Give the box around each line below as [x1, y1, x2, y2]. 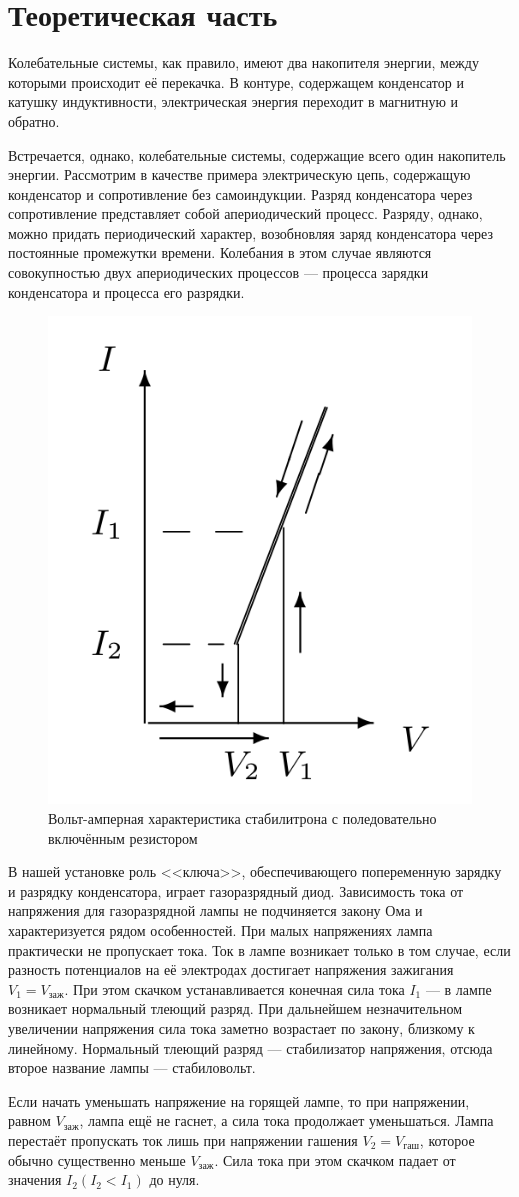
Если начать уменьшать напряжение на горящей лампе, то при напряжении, [8, 1090, 470, 1111]
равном [8, 1110, 51, 1131]
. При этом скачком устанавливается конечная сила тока [64, 978, 405, 999]
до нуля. [149, 1169, 200, 1190]
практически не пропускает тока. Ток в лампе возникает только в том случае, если [8, 939, 511, 960]
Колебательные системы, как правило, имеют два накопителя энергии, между [8, 52, 479, 73]
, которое [419, 1129, 475, 1150]
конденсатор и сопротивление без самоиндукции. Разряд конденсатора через [8, 183, 473, 204]
